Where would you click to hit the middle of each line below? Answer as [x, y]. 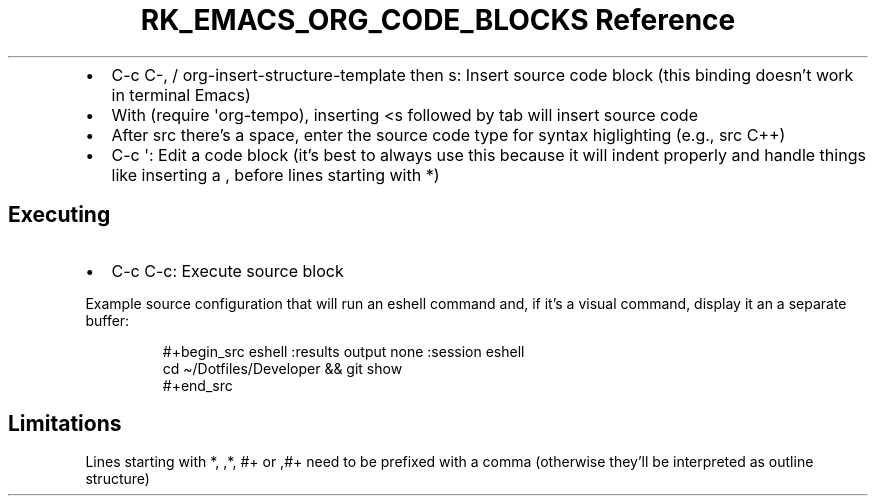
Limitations [65, 424]
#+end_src [197, 385]
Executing [59, 215]
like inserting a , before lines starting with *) [275, 174]
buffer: [107, 320]
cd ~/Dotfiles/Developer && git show [282, 368]
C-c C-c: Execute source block [227, 270]
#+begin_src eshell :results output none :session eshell [343, 351]
